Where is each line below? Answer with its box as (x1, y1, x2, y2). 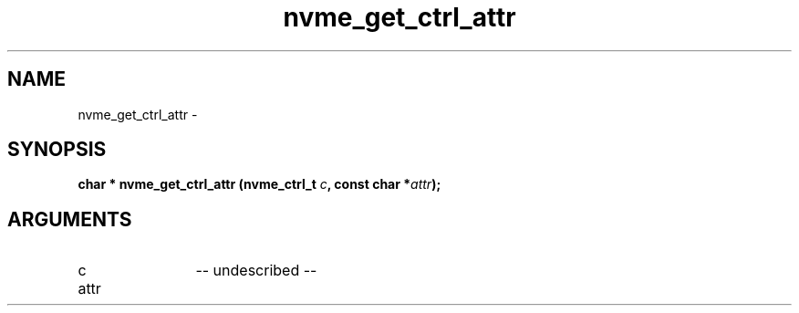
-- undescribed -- (195, 261, 317, 280)
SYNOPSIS (7, 138, 107, 162)
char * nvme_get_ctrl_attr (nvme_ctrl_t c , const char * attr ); (78, 176, 441, 193)
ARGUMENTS (7, 207, 132, 231)
